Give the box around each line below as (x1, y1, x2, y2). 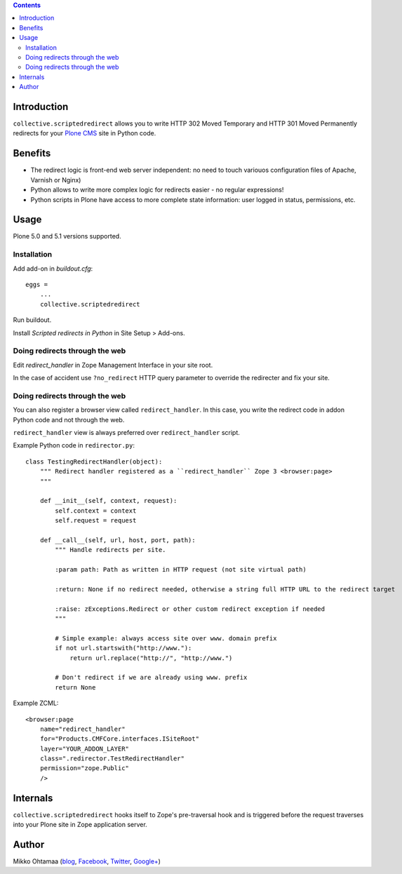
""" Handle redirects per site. (55, 546, 166, 554)
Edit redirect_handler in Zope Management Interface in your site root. (13, 361, 213, 369)
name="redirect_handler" (39, 725, 126, 733)
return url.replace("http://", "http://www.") (69, 654, 233, 662)
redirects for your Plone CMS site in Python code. (13, 129, 156, 137)
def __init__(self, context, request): (39, 497, 177, 505)
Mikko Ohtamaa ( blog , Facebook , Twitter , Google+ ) (13, 857, 161, 866)
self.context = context (55, 506, 137, 515)
